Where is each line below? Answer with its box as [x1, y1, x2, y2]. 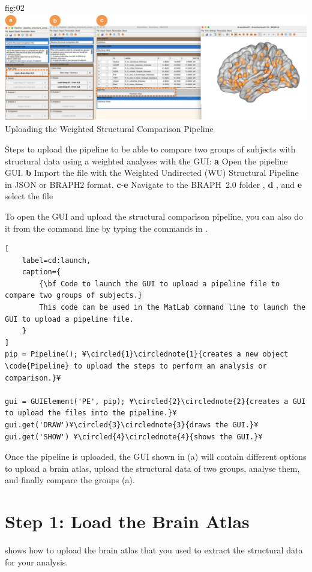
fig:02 [5, 1, 25, 13]
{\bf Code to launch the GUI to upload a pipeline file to [39, 279, 280, 288]
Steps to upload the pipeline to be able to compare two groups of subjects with [5, 142, 296, 155]
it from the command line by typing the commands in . [5, 221, 208, 234]
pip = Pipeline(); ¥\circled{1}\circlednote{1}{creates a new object [5, 350, 289, 359]
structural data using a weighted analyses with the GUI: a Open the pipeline [5, 154, 288, 167]
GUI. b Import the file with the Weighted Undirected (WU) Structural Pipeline [5, 166, 299, 179]
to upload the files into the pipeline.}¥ [5, 409, 177, 418]
